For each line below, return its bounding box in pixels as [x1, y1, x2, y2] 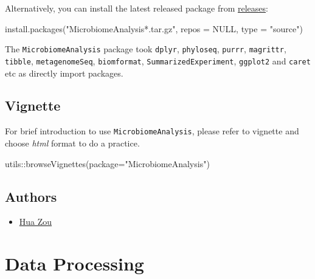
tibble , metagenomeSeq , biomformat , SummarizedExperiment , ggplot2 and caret [5, 54, 311, 67]
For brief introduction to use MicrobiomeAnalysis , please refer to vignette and [5, 125, 299, 137]
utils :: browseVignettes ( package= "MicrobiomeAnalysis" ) [5, 157, 210, 170]
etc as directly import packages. [5, 66, 123, 79]
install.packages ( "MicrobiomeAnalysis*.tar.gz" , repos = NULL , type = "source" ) [5, 22, 303, 35]
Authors [5, 187, 57, 205]
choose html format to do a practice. [5, 136, 140, 149]
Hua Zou [19, 215, 52, 228]
